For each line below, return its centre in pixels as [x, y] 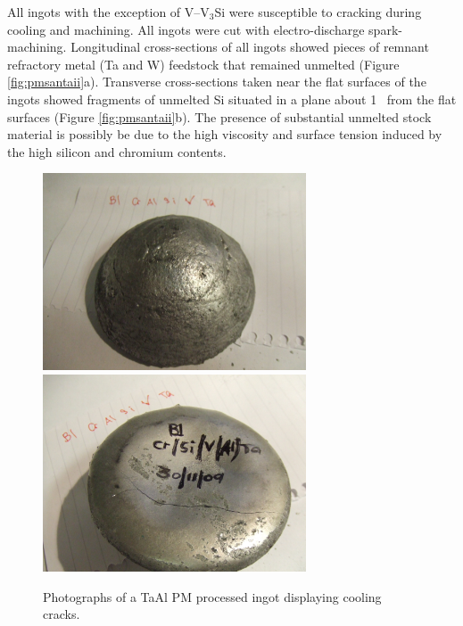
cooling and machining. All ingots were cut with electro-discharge [186, 29]
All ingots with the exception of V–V [108, 12]
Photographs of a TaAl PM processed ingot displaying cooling [212, 596]
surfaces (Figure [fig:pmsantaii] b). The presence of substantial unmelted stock [219, 116]
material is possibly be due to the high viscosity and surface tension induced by [225, 134]
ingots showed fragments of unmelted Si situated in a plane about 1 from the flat [232, 99]
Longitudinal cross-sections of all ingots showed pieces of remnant [250, 47]
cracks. [62, 614]
